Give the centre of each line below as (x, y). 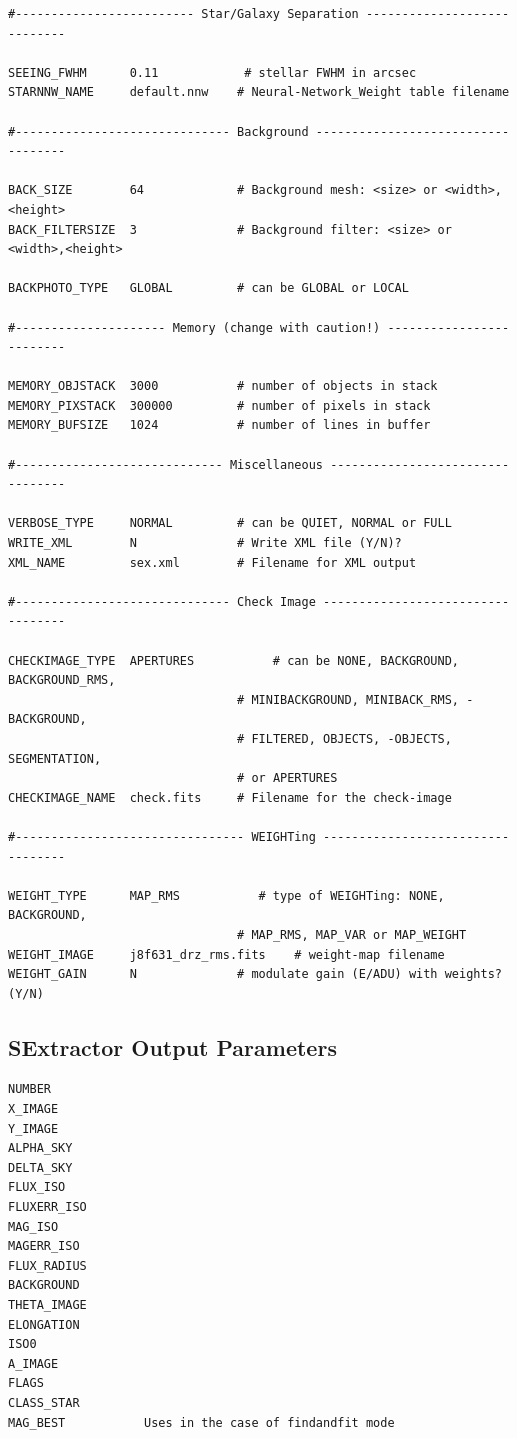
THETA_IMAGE (47, 1305)
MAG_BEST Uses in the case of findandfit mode (201, 1422)
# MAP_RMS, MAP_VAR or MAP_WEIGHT (352, 934)
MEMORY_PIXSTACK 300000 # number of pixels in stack (219, 405)
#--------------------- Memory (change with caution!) (194, 327)
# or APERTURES (287, 778)
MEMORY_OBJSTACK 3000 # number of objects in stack (223, 386)
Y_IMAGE (33, 1128)
